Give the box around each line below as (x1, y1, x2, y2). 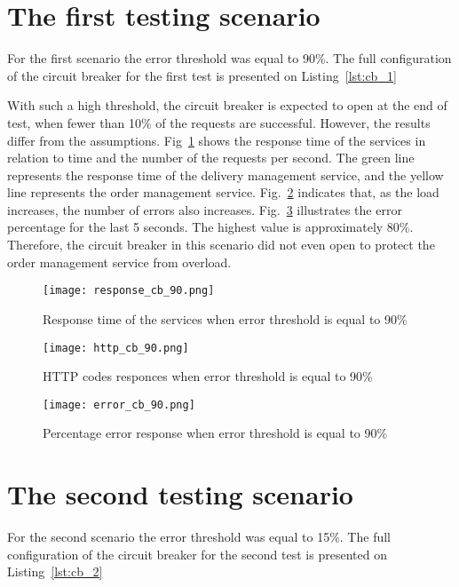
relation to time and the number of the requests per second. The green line (7, 148, 415, 167)
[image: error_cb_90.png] (43, 398, 195, 411)
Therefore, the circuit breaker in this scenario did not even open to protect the (7, 235, 435, 254)
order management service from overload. (7, 252, 232, 271)
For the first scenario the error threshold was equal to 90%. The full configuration (7, 49, 452, 67)
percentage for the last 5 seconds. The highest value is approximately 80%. (7, 218, 414, 236)
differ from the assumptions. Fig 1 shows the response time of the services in (7, 131, 426, 149)
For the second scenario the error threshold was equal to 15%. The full (7, 528, 391, 546)
